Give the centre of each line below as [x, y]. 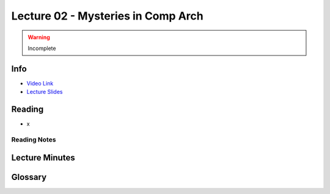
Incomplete [42, 48]
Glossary [29, 177]
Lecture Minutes [43, 158]
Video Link [40, 83]
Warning [39, 37]
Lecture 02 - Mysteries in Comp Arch [108, 16]
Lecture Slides [45, 92]
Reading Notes [34, 139]
